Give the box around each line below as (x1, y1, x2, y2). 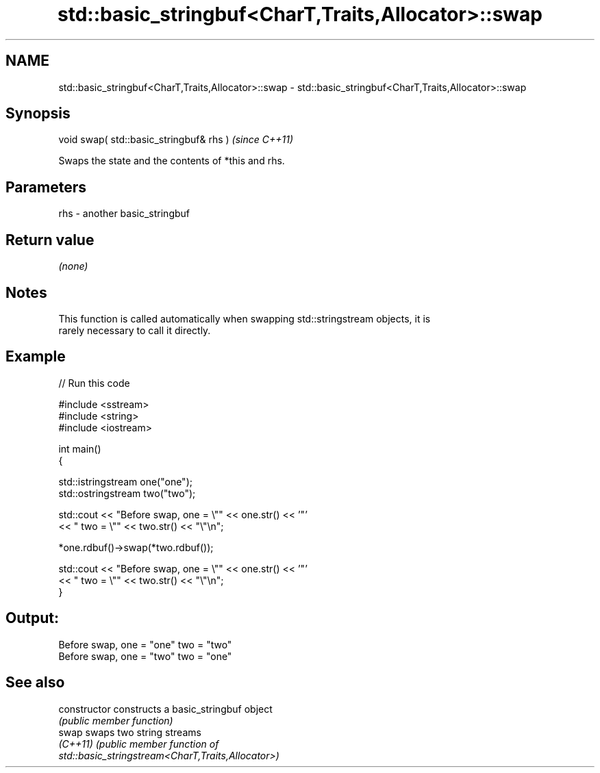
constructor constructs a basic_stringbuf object (58, 702, 273, 715)
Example (5, 348, 66, 366)
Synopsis (5, 105, 71, 123)
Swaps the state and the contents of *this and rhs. (58, 155, 285, 167)
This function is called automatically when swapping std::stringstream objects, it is (58, 312, 431, 325)
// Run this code (58, 377, 130, 389)
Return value (5, 231, 95, 249)
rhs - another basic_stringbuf (58, 207, 190, 220)
